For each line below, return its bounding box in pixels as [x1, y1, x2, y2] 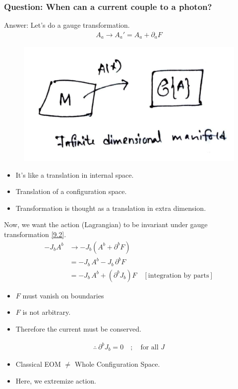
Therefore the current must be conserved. [15, 323, 141, 334]
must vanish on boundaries [22, 290, 104, 300]
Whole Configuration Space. [74, 359, 160, 369]
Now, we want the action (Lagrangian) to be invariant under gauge [4, 219, 208, 230]
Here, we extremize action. [15, 376, 97, 386]
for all [140, 344, 159, 351]
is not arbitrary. [22, 307, 71, 317]
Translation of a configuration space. [15, 186, 127, 196]
